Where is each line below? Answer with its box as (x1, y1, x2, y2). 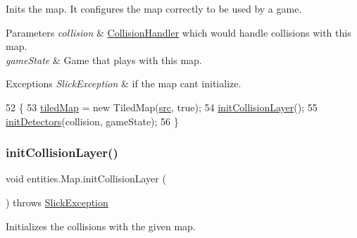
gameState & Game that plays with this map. (6, 52, 202, 67)
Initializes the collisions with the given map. (6, 218, 196, 233)
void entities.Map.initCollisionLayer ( (6, 171, 166, 186)
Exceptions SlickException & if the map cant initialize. (6, 76, 242, 91)
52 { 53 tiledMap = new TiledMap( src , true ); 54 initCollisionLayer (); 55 (6, 99, 318, 114)
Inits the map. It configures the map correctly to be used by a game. (6, 1, 302, 15)
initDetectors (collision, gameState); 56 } (6, 113, 179, 128)
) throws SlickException (6, 194, 108, 209)
